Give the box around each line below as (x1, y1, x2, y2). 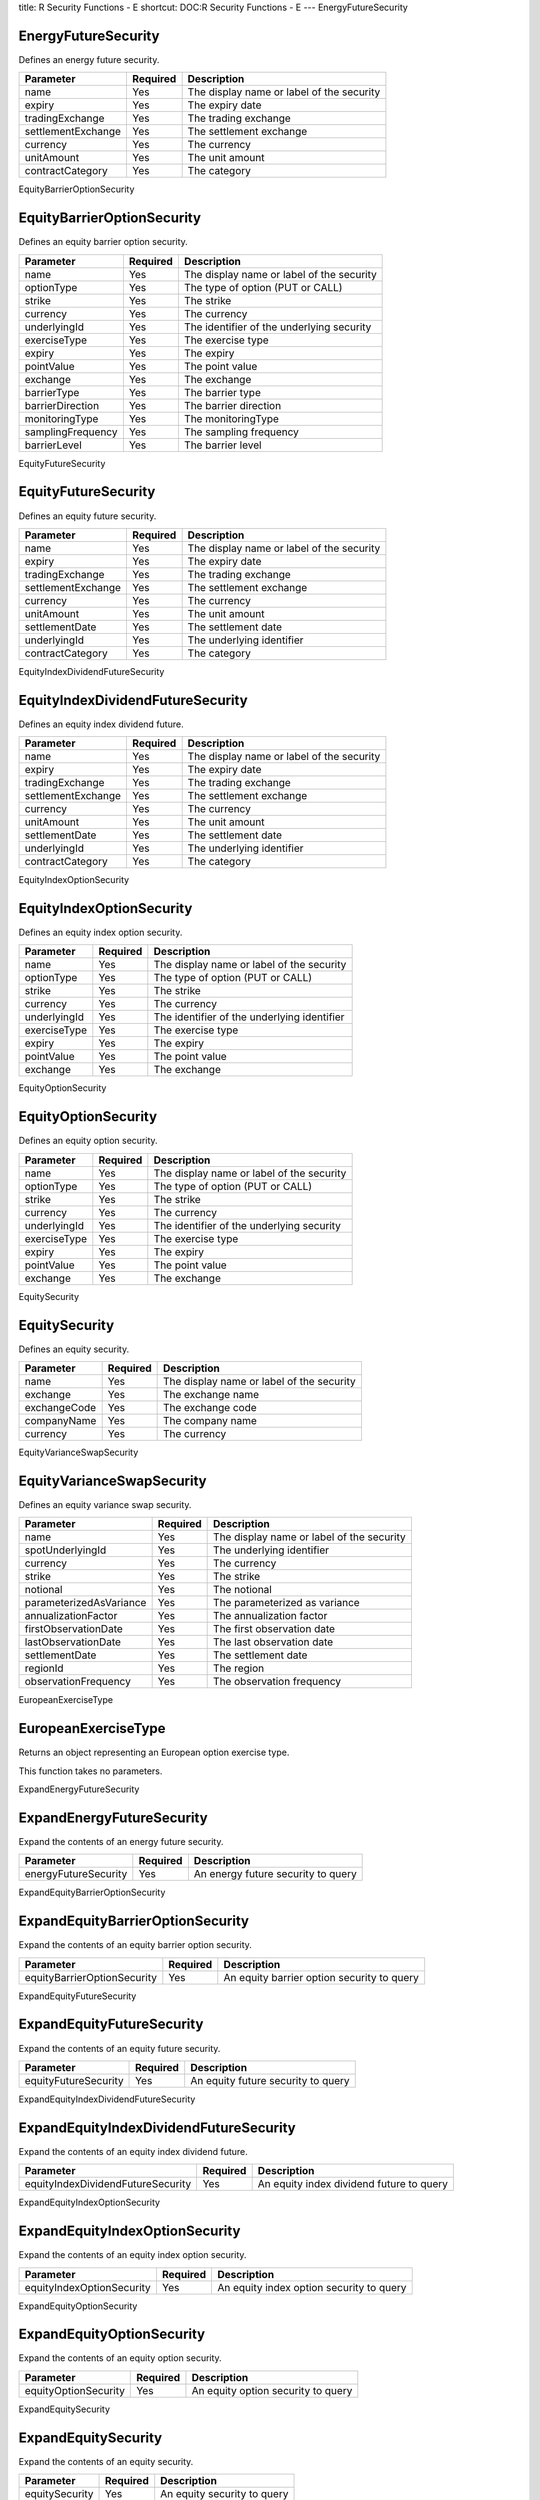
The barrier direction (183, 398, 282, 412)
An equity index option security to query (216, 2280, 407, 2294)
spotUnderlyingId (24, 1543, 107, 1557)
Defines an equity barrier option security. (18, 236, 189, 248)
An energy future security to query (193, 1867, 357, 1881)
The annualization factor (213, 1609, 328, 1623)
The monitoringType (183, 411, 280, 425)
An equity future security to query (190, 2073, 350, 2087)
